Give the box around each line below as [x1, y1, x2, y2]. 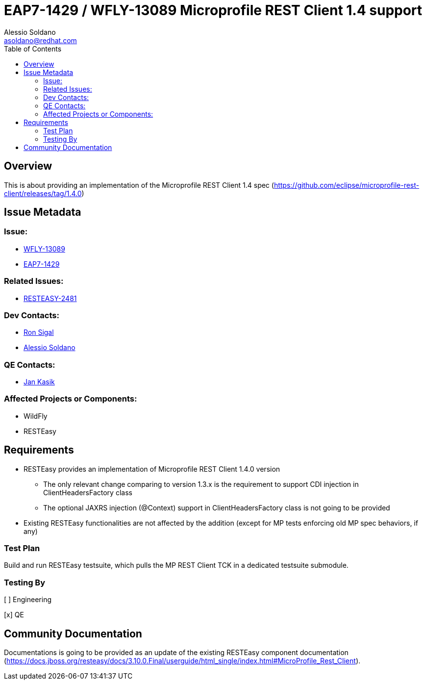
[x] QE [4, 610, 24, 619]
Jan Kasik [24, 378, 55, 386]
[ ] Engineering [4, 595, 52, 604]
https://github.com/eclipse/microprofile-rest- [274, 180, 419, 189]
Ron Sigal [24, 328, 54, 337]
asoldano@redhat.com [4, 36, 77, 45]
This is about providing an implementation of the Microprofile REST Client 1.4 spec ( [4, 180, 274, 189]
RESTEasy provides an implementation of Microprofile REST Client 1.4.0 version [24, 464, 280, 473]
